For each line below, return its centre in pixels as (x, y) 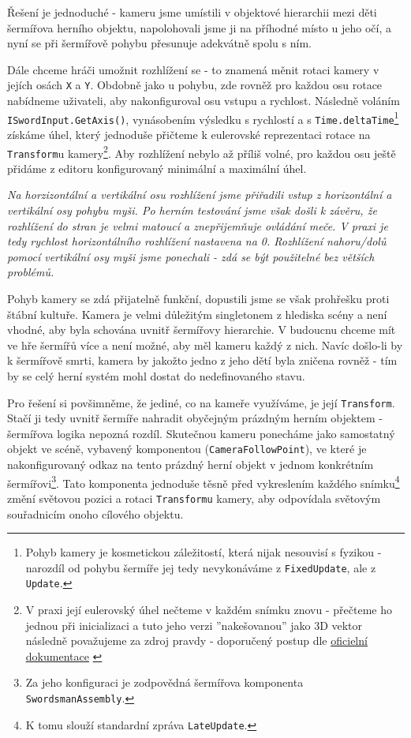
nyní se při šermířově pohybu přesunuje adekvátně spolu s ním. (159, 43)
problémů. (31, 272)
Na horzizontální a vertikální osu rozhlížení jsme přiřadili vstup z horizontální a (200, 195)
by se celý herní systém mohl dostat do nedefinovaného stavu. (156, 375)
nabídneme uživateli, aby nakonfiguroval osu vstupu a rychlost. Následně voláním (204, 101)
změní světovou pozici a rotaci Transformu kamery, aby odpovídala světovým (194, 498)
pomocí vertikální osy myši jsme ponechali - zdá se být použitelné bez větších (191, 256)
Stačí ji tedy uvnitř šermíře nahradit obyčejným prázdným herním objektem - (195, 418)
